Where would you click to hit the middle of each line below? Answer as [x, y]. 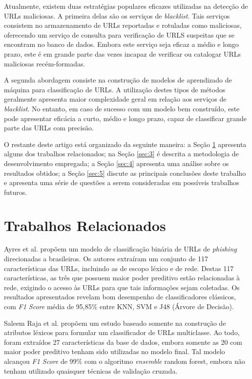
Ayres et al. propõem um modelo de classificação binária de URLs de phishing [120, 249]
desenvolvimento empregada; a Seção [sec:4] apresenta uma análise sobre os [116, 163]
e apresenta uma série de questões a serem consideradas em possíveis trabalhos [122, 182]
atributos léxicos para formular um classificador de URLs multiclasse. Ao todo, [122, 332]
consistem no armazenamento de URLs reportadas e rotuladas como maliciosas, [123, 25]
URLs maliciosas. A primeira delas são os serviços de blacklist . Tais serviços [117, 15]
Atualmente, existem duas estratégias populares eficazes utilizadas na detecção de [126, 6]
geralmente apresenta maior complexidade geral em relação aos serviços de [115, 99]
